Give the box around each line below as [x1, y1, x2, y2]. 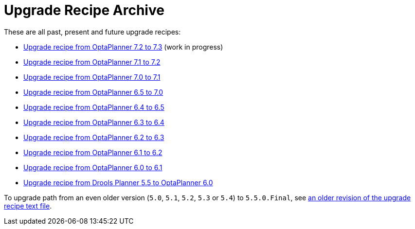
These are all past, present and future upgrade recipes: [4, 27, 181, 36]
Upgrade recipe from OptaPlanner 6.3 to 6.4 [23, 118, 164, 126]
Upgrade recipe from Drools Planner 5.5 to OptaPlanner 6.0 [23, 178, 213, 187]
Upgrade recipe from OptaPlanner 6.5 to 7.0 [23, 88, 163, 96]
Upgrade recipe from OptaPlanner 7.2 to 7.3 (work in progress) [23, 42, 223, 51]
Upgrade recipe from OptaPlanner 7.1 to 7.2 [23, 57, 161, 66]
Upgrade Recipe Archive [4, 2, 164, 18]
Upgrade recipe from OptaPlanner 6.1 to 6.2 [23, 148, 162, 157]
